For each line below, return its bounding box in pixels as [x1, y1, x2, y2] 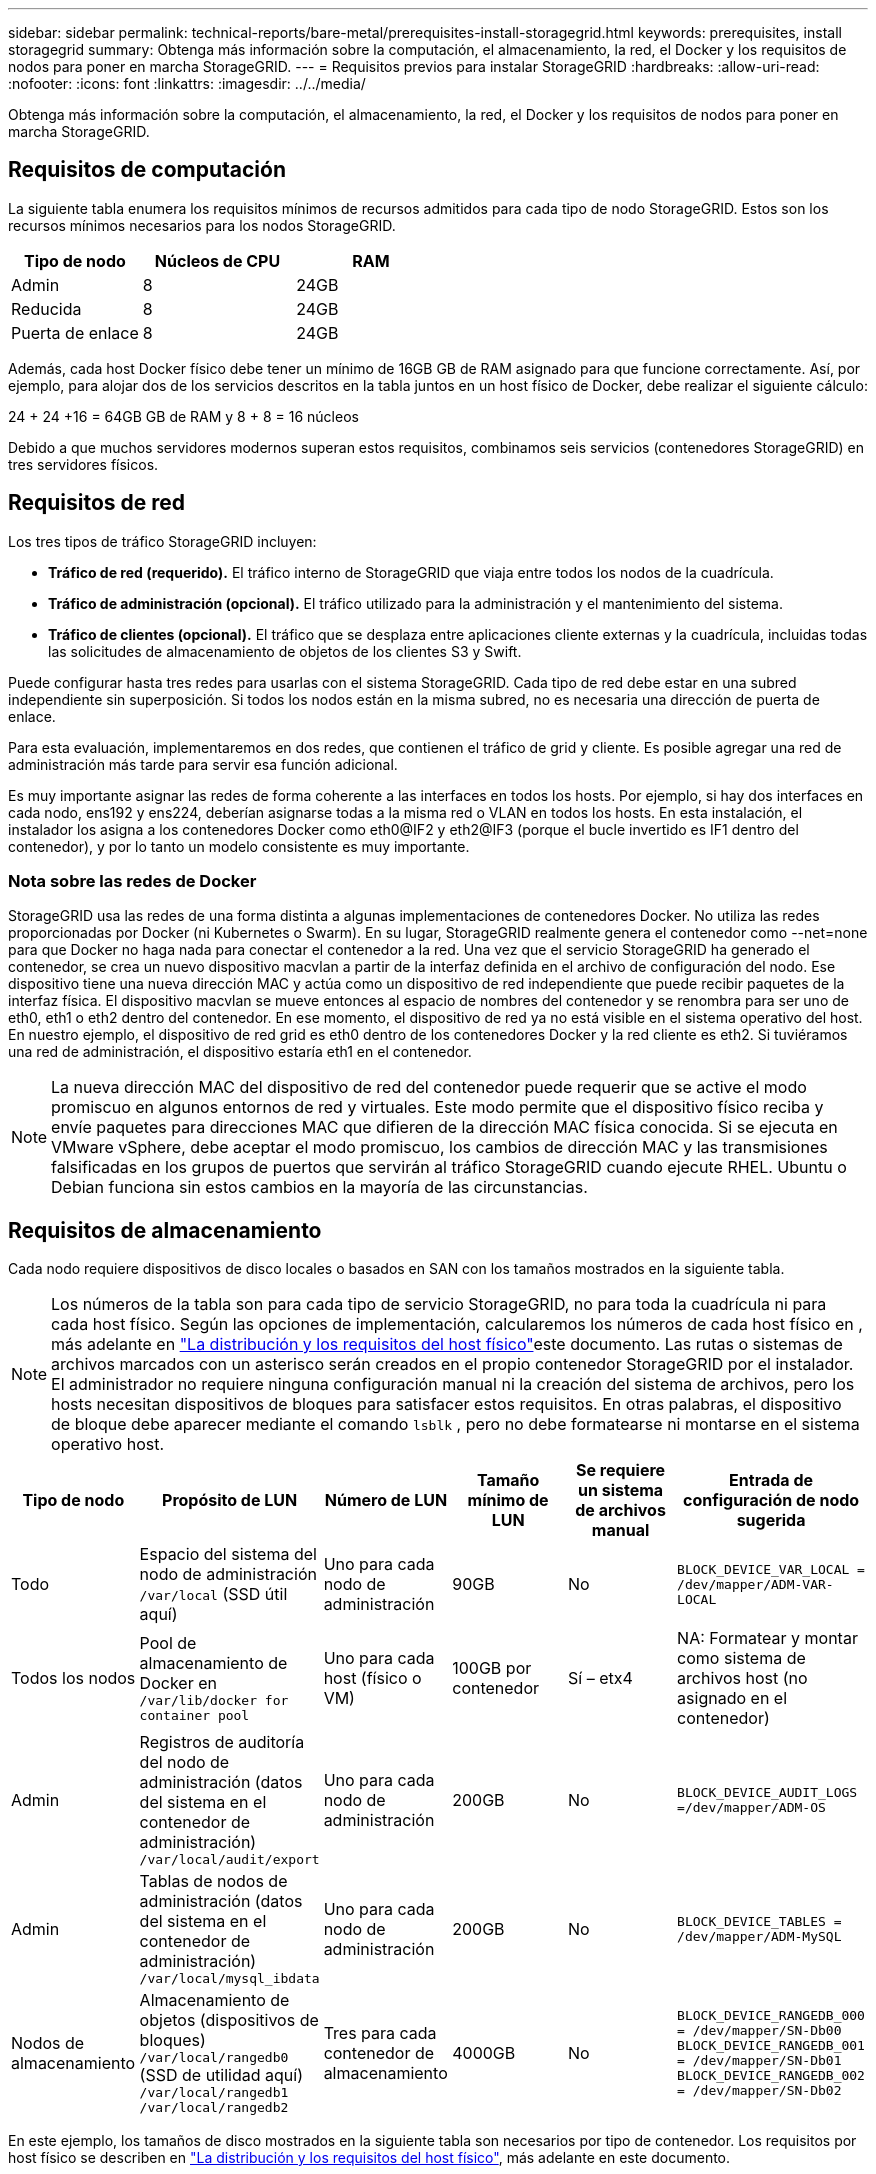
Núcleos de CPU [154, 250, 281, 271]
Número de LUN [324, 1490, 448, 1511]
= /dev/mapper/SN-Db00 [677, 2022, 842, 2038]
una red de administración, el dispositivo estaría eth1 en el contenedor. [8, 1043, 472, 1061]
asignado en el [677, 1688, 788, 1709]
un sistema [578, 1480, 664, 1501]
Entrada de [729, 1470, 813, 1491]
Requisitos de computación [8, 157, 287, 183]
